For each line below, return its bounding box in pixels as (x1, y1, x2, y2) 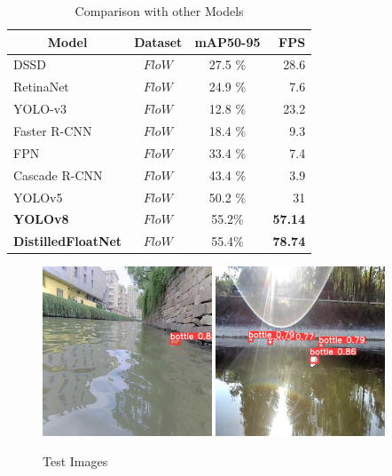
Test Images (43, 451, 108, 470)
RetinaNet (13, 77, 69, 96)
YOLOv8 (13, 210, 69, 228)
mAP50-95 (194, 32, 261, 51)
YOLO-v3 (13, 99, 67, 118)
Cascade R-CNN (13, 165, 103, 184)
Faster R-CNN (13, 121, 92, 139)
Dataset (134, 32, 183, 51)
